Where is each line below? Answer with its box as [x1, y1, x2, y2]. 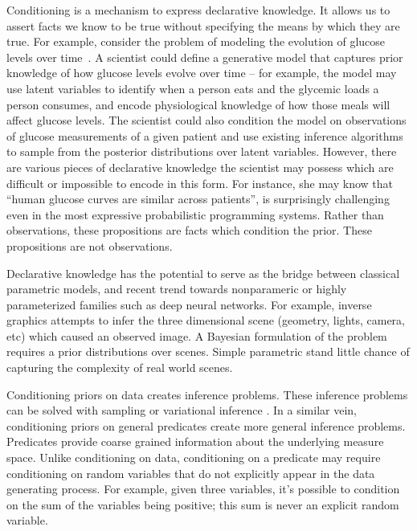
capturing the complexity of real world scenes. [6, 359, 233, 376]
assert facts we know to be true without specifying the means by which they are [6, 17, 400, 34]
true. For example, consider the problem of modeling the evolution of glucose [6, 33, 386, 50]
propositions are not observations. [6, 237, 173, 254]
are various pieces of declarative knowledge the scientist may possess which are [6, 158, 394, 175]
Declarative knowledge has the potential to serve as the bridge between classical [6, 264, 400, 281]
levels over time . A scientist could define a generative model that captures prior [6, 48, 403, 65]
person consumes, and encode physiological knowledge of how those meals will [6, 96, 390, 112]
